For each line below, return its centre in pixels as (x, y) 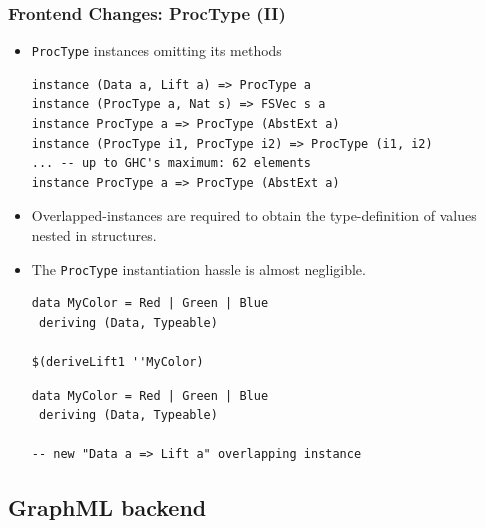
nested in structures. (94, 235)
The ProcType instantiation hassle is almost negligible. (198, 268)
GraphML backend (107, 507)
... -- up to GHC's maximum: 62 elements (171, 163)
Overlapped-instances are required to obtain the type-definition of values (254, 215)
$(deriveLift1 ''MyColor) (117, 362)
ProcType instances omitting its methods (156, 50)
